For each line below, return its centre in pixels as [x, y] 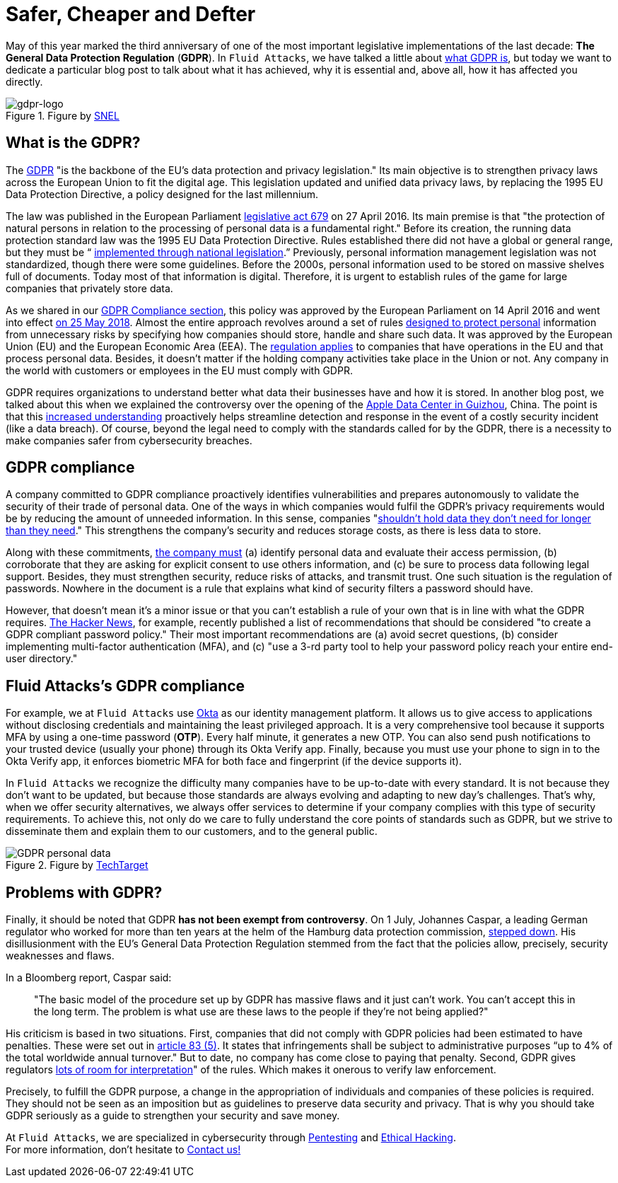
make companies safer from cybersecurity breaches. [129, 440]
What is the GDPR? [73, 143]
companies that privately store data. [89, 288]
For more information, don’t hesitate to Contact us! [123, 1150]
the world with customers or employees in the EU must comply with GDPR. [179, 370]
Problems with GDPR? [84, 892]
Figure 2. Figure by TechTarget [77, 865]
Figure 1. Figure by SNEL [63, 115]
